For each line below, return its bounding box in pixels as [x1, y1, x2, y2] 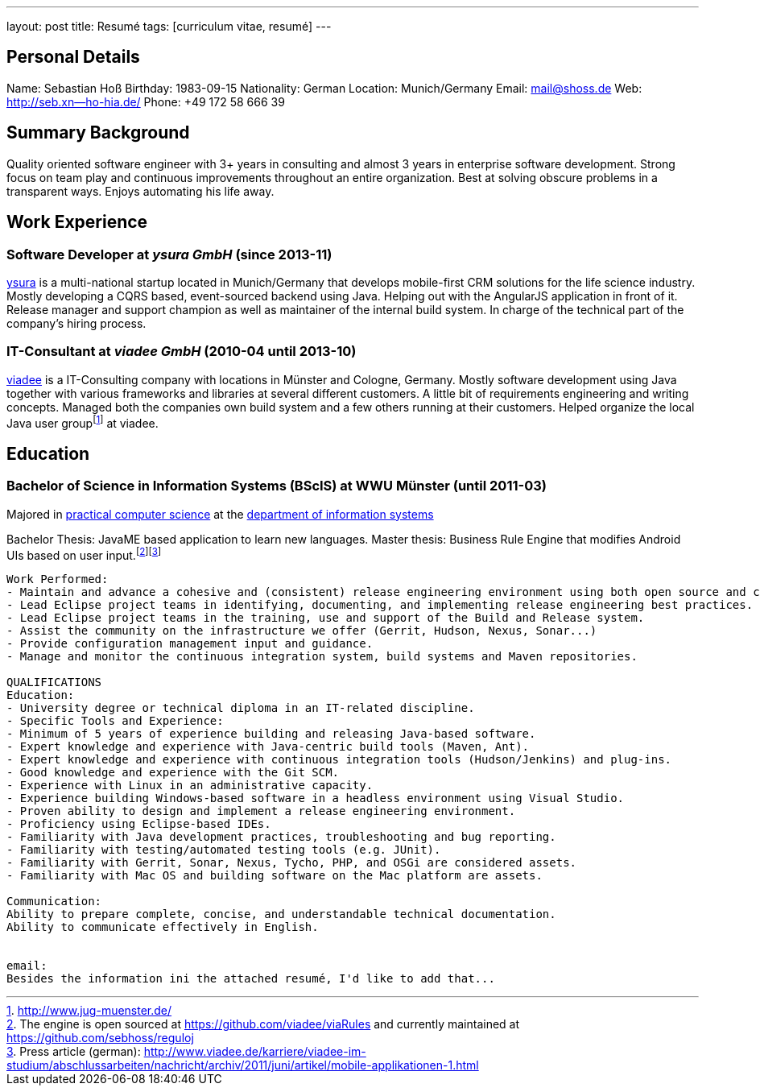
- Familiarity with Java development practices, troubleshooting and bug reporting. [6, 830, 556, 844]
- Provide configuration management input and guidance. [6, 637, 374, 651]
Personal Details [6, 47, 140, 68]
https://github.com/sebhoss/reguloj [6, 1031, 194, 1045]
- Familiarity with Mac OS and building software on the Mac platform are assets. [6, 869, 543, 883]
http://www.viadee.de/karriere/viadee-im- [143, 1044, 366, 1059]
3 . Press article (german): [6, 1044, 141, 1059]
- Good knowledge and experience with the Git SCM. [6, 766, 340, 780]
